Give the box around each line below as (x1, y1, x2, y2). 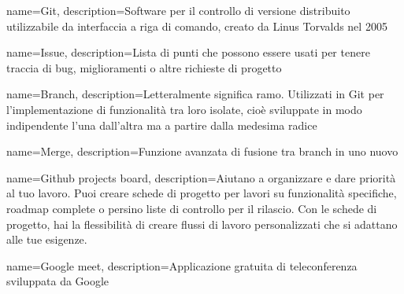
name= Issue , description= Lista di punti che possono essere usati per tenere (6, 44, 370, 61)
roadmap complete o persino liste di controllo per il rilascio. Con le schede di (6, 200, 377, 216)
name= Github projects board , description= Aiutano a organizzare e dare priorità (6, 169, 396, 186)
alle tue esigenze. (6, 231, 87, 248)
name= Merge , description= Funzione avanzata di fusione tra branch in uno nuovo (6, 143, 398, 160)
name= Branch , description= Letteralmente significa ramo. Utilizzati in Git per (6, 86, 384, 102)
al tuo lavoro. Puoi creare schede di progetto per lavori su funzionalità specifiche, (6, 185, 397, 201)
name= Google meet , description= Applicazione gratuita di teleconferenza (6, 257, 358, 274)
